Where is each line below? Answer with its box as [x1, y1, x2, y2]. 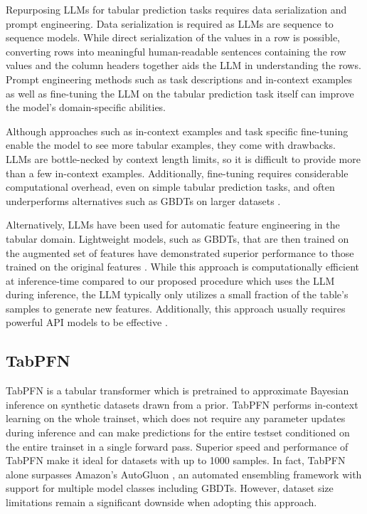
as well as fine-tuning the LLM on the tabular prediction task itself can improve [6, 85, 354, 100]
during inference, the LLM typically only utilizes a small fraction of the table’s [6, 287, 349, 302]
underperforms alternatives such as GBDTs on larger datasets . [6, 193, 281, 208]
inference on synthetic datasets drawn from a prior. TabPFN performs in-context [6, 397, 358, 411]
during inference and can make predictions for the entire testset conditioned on [6, 425, 350, 440]
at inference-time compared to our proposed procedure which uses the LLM [6, 273, 335, 288]
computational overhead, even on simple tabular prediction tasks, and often [6, 179, 335, 194]
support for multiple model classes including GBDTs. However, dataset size [6, 481, 334, 495]
